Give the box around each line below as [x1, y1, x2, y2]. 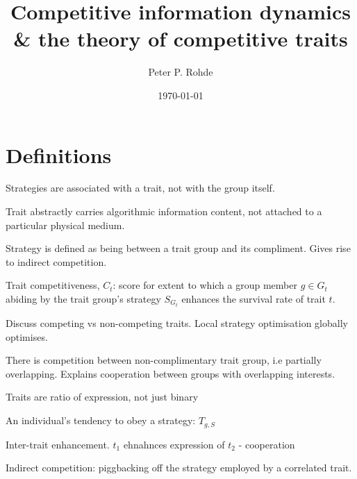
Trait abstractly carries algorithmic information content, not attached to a [6, 204, 322, 219]
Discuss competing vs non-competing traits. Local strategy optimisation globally [6, 316, 348, 330]
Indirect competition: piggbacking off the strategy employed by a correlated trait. [6, 460, 352, 475]
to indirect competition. [6, 254, 107, 269]
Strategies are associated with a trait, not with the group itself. [6, 180, 275, 195]
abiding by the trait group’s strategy [6, 292, 161, 305]
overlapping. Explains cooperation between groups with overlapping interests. [6, 366, 335, 380]
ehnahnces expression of [123, 437, 225, 451]
